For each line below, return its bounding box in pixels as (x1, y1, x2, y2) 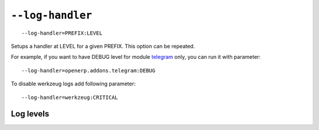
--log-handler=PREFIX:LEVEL (21, 29, 103, 36)
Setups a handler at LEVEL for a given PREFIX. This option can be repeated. (11, 42, 195, 49)
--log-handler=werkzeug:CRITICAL (21, 94, 118, 101)
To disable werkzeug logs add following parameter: (11, 80, 136, 88)
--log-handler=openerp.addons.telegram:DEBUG (21, 67, 156, 74)
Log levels (11, 109, 50, 119)
